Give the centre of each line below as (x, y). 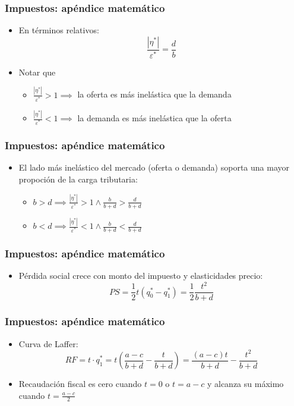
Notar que (37, 72)
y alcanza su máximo (245, 384)
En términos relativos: (59, 30)
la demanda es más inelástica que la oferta (154, 118)
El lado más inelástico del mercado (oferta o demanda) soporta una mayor (154, 167)
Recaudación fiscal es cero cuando (80, 384)
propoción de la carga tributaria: (78, 179)
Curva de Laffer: (48, 343)
